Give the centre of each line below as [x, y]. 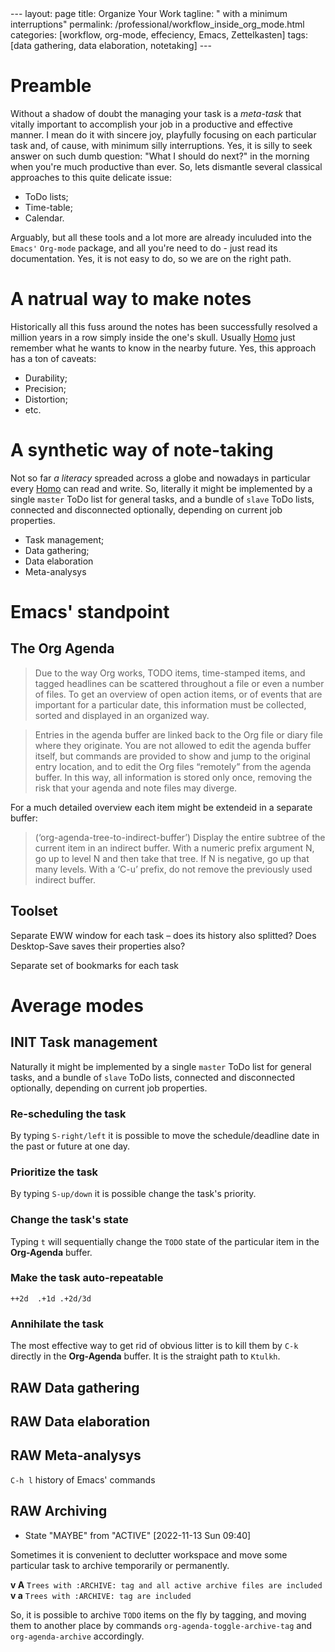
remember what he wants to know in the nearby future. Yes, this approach [163, 348]
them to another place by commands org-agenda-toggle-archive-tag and [161, 1625]
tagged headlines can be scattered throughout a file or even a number [179, 683]
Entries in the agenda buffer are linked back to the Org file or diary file [178, 734]
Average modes [77, 1005]
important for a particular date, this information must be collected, [170, 704]
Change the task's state [69, 1220]
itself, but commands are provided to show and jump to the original [172, 756]
